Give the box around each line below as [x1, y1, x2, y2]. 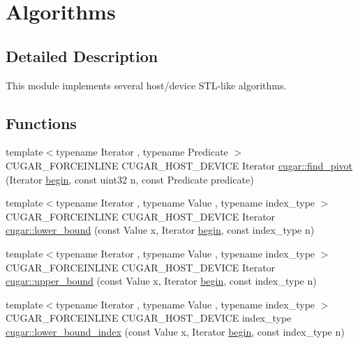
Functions [6, 112, 77, 133]
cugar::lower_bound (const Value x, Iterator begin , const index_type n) [6, 223, 315, 237]
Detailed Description [6, 45, 158, 66]
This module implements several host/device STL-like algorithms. [6, 77, 287, 92]
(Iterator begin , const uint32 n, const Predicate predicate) [6, 172, 254, 186]
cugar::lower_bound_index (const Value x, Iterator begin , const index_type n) [6, 324, 345, 338]
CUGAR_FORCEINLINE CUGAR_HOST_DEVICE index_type [6, 311, 292, 325]
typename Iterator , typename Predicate [56, 144, 228, 159]
